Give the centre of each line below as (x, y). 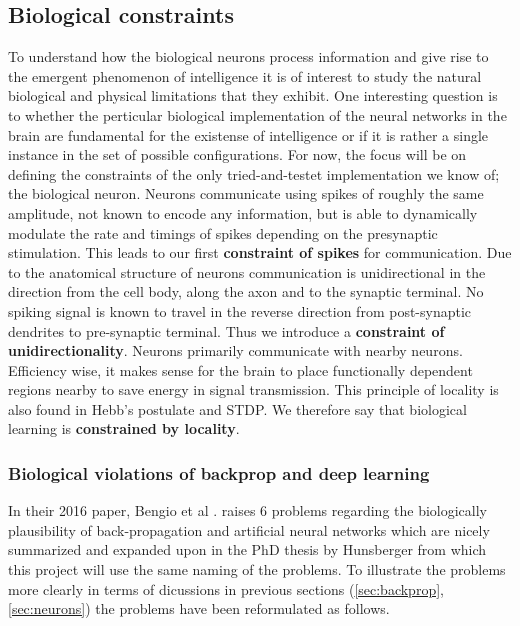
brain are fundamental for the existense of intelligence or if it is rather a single (248, 134)
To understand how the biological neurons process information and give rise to (248, 56)
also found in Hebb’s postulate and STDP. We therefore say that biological (237, 408)
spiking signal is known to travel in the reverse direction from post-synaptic (240, 310)
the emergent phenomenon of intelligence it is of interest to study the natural (245, 75)
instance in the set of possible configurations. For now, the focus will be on (237, 154)
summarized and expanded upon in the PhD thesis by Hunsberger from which (247, 549)
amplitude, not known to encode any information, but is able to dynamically (243, 212)
